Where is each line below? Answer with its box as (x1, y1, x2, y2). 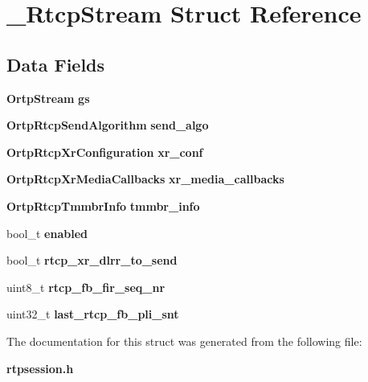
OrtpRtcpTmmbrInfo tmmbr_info (6, 197, 200, 214)
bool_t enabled (6, 224, 88, 241)
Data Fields (6, 51, 105, 76)
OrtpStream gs (6, 89, 90, 106)
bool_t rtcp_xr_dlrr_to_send (6, 252, 178, 269)
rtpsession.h (6, 359, 74, 376)
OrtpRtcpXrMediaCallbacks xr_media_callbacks (6, 170, 284, 187)
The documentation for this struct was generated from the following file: (6, 332, 362, 349)
